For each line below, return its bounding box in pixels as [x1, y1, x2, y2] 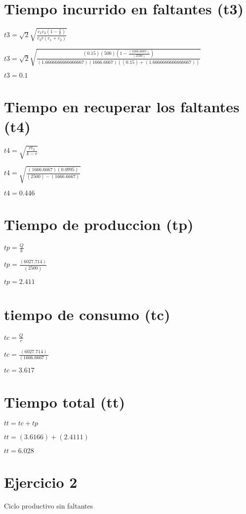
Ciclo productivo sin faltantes [4, 500, 93, 511]
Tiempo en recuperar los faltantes [4, 96, 240, 117]
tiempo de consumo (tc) [4, 304, 170, 324]
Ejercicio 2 [4, 471, 78, 492]
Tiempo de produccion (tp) [4, 214, 194, 234]
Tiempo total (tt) [4, 391, 125, 412]
